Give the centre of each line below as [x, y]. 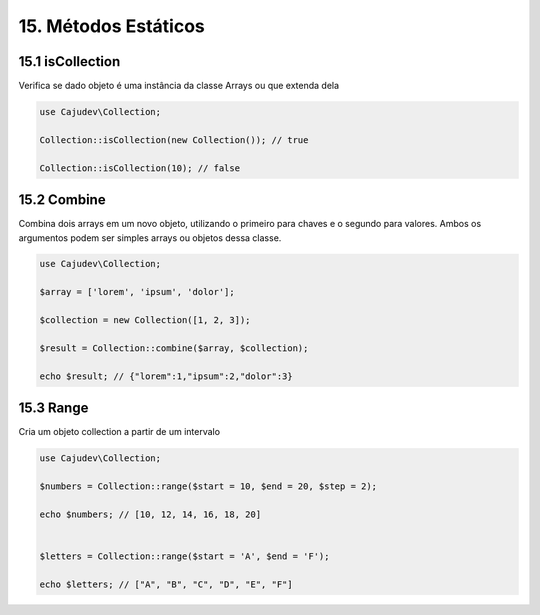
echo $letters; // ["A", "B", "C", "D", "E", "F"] [166, 584]
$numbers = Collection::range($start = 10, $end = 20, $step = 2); [208, 486]
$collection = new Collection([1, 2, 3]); [145, 320]
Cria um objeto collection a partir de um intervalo [119, 432]
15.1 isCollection [69, 61]
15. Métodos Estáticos [111, 26]
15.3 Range [53, 408]
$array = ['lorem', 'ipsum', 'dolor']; [137, 292]
